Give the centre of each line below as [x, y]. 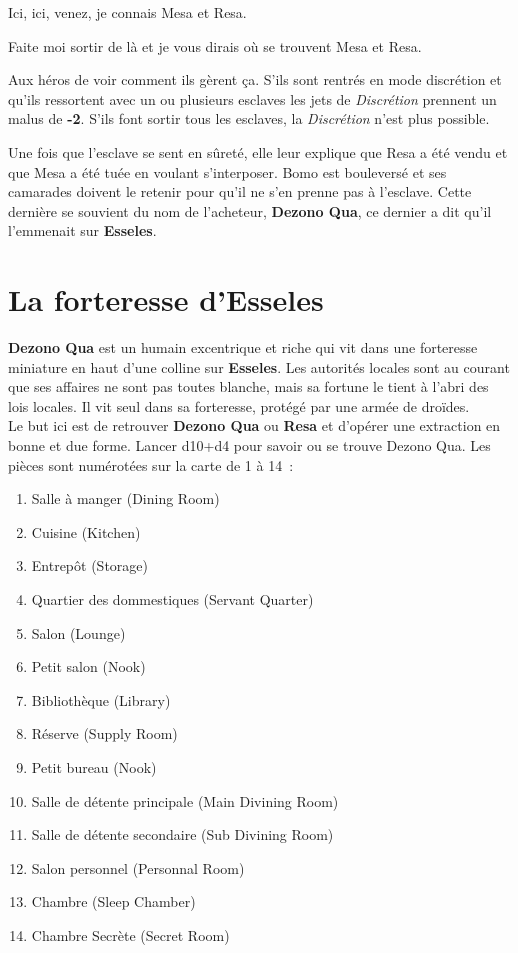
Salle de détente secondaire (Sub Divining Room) [182, 834]
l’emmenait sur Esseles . [82, 230]
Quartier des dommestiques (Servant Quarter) [172, 599]
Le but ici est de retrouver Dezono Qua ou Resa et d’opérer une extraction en [254, 425]
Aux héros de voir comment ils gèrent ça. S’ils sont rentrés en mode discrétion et [255, 79]
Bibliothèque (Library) [101, 699]
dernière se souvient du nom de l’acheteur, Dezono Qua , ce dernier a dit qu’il [250, 210]
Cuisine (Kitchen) [86, 531]
